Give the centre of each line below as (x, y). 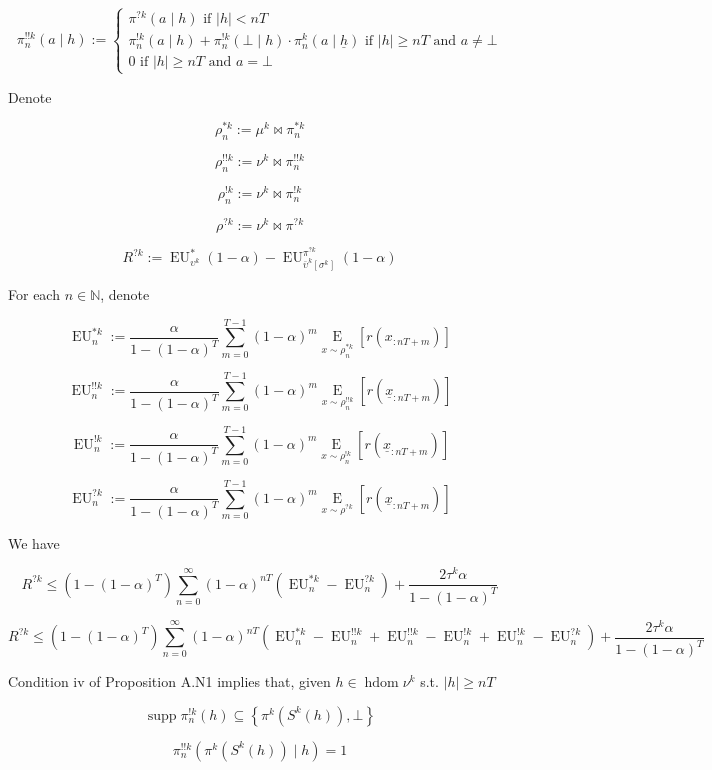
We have (34, 542)
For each (34, 294)
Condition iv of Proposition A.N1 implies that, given (169, 681)
